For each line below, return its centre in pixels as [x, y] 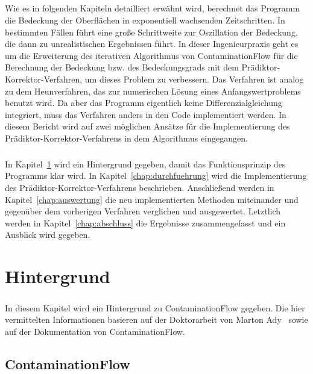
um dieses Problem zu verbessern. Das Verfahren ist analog [194, 79]
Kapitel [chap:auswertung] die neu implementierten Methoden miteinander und [152, 199]
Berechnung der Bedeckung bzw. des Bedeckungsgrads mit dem [122, 67]
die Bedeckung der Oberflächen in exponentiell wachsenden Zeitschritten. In [145, 20]
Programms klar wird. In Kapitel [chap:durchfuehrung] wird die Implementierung [156, 176]
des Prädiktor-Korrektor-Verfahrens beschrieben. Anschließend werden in [140, 188]
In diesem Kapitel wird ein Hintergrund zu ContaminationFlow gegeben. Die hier [155, 307]
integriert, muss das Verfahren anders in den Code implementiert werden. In [146, 114]
